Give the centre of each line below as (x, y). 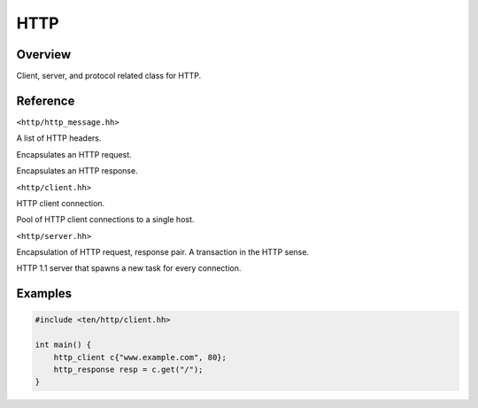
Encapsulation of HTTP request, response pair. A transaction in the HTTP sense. (163, 252)
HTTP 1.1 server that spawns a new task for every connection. (129, 268)
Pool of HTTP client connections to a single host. (105, 219)
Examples (44, 293)
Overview (44, 54)
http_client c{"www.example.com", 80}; (140, 357)
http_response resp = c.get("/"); (128, 370)
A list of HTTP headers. (59, 138)
